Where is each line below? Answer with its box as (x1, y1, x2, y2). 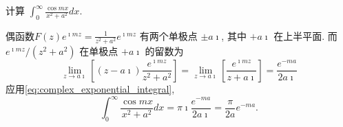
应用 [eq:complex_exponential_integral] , (6, 81, 175, 95)
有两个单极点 (139, 28, 198, 43)
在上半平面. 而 (273, 28, 337, 43)
